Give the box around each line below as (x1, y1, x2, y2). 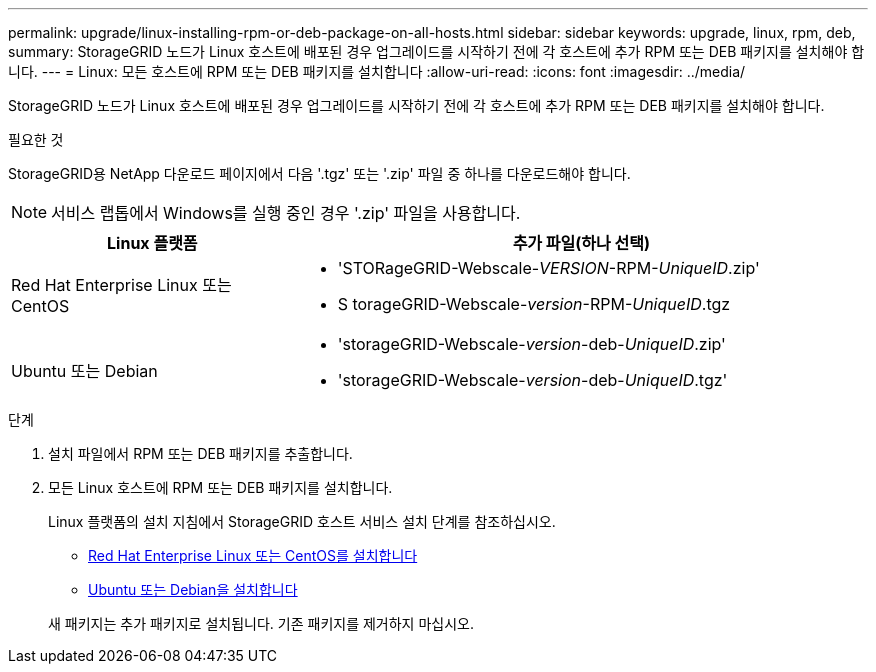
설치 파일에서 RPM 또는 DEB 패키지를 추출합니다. (48, 445, 353, 462)
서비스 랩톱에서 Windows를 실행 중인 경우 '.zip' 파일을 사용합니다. (51, 203, 521, 223)
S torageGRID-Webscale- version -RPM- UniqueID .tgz (337, 294, 731, 314)
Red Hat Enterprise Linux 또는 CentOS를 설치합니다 (88, 547, 418, 564)
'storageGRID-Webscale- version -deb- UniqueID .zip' (337, 334, 726, 354)
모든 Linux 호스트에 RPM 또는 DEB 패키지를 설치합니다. (48, 479, 393, 496)
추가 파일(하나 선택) (512, 233, 651, 253)
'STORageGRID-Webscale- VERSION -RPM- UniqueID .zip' (337, 258, 760, 278)
